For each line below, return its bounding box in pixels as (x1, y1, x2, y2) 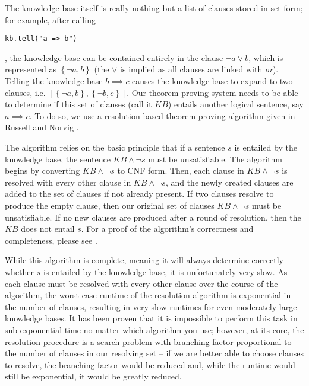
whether (5, 265, 34, 277)
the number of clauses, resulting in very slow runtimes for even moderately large (5, 300, 297, 312)
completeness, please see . (5, 234, 97, 246)
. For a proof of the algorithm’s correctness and (81, 222, 254, 235)
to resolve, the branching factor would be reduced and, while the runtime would (5, 358, 295, 371)
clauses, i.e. (5, 86, 46, 98)
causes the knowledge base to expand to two (132, 75, 293, 87)
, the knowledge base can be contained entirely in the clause (5, 51, 223, 63)
